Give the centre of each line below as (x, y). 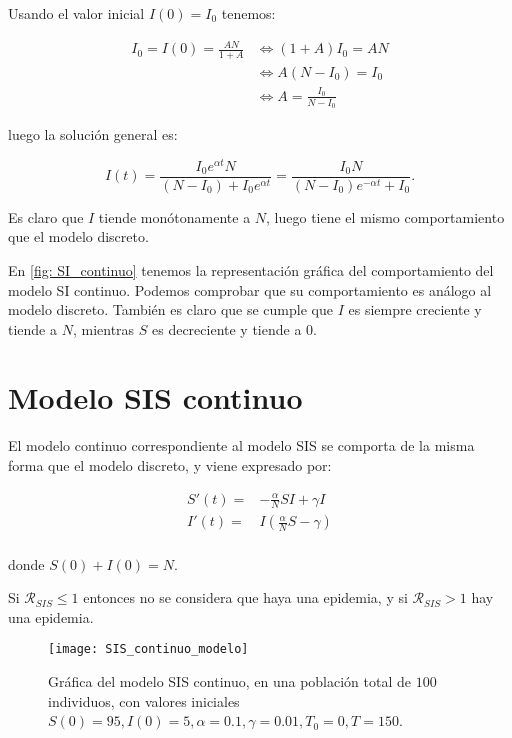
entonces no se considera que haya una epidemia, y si (245, 597)
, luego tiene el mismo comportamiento (385, 216)
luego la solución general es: (93, 133)
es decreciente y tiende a (227, 328)
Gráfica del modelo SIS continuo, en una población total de (230, 680)
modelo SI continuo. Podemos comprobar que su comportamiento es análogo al (250, 289)
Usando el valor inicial (76, 13)
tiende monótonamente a (174, 216)
